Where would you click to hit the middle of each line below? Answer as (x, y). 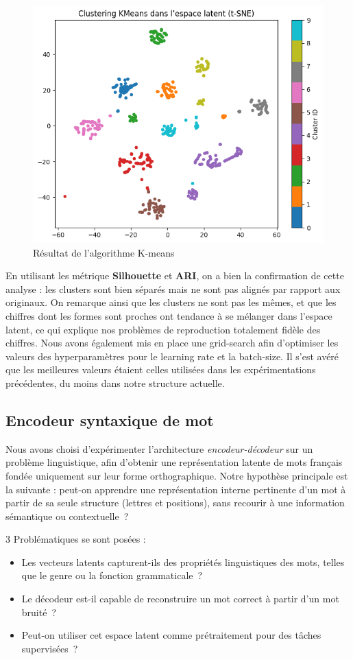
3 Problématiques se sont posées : (76, 539)
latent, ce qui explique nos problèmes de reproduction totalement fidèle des (163, 329)
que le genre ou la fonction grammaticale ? (112, 575)
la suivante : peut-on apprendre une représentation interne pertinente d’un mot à (176, 489)
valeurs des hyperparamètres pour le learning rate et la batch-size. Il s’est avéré (172, 356)
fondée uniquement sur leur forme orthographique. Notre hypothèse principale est (177, 475)
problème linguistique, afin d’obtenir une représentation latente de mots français (174, 462)
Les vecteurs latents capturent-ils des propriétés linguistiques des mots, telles (183, 562)
